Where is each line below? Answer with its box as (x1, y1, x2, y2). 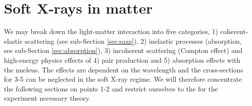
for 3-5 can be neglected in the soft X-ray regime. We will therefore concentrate (4, 74, 242, 84)
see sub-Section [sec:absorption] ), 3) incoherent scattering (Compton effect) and (4, 45, 243, 55)
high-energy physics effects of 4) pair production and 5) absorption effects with (4, 54, 241, 65)
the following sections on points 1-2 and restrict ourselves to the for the (4, 83, 218, 93)
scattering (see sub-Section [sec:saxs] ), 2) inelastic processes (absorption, (24, 35, 242, 46)
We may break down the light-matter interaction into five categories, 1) (4, 26, 218, 36)
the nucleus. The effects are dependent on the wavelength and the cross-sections (4, 64, 243, 74)
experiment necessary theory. (4, 93, 91, 103)
